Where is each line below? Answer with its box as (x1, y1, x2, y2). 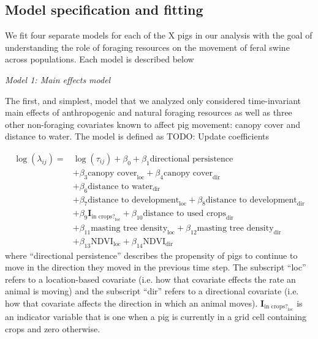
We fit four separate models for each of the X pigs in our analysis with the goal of (5, 29, 312, 42)
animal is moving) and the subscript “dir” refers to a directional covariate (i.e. (5, 285, 299, 297)
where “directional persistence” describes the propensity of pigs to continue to (5, 248, 298, 261)
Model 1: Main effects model (5, 73, 111, 86)
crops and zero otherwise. (5, 322, 100, 335)
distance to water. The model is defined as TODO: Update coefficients (5, 130, 269, 143)
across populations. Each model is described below (5, 53, 194, 65)
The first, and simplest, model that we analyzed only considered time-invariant (5, 94, 301, 106)
